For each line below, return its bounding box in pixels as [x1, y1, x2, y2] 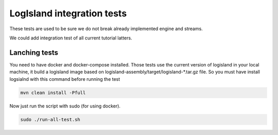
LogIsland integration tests [9, 8, 127, 19]
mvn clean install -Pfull [20, 89, 86, 96]
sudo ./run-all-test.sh [20, 117, 81, 122]
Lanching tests [9, 48, 59, 57]
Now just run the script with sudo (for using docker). [9, 103, 121, 109]
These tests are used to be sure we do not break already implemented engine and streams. [9, 26, 203, 32]
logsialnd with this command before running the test [9, 76, 120, 82]
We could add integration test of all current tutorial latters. [9, 35, 132, 41]
